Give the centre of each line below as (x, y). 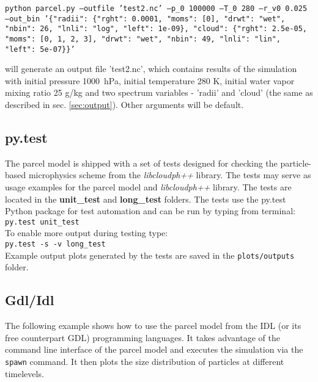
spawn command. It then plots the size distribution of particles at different (145, 361)
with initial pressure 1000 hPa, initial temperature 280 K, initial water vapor (150, 80)
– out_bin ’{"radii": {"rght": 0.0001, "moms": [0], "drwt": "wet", (145, 19)
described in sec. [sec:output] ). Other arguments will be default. (124, 105)
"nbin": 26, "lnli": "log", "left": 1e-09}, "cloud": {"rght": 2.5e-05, (156, 29)
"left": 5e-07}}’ (40, 49)
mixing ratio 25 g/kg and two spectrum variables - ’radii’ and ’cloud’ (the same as (159, 92)
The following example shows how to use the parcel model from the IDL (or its (153, 326)
